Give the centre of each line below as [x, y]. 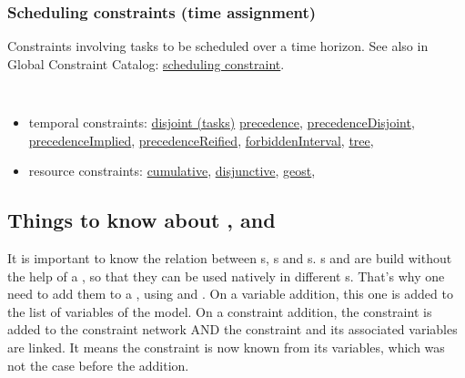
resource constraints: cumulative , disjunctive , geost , [172, 171]
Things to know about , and [142, 220]
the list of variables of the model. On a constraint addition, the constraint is [220, 311]
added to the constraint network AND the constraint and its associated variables [232, 329]
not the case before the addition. [98, 365]
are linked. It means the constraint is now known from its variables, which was [226, 347]
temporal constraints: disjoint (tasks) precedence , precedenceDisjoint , [222, 123]
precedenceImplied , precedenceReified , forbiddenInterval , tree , [201, 140]
